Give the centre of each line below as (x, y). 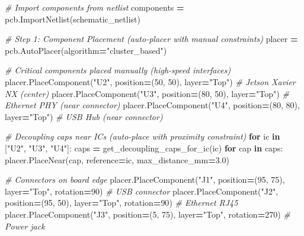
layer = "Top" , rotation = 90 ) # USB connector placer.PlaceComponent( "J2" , (142, 191)
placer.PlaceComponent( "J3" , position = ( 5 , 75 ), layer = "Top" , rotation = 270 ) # (148, 214)
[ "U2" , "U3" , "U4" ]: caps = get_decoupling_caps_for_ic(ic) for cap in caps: (144, 148)
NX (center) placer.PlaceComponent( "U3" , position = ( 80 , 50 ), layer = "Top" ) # (147, 93)
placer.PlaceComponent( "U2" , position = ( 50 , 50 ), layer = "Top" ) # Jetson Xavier (150, 81)
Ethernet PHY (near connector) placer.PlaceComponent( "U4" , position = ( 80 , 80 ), (152, 105)
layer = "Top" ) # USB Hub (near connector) (84, 116)
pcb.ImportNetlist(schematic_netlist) (73, 19)
